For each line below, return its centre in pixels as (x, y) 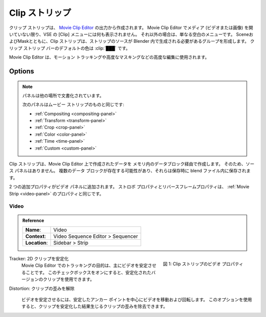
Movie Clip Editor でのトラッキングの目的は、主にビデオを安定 (84, 265)
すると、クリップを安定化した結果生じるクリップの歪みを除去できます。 (95, 306)
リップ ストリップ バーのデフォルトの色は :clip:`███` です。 (70, 48)
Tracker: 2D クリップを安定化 (39, 258)
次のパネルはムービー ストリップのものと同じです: (73, 105)
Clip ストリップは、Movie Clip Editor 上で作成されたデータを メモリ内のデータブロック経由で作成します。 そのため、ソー (132, 164)
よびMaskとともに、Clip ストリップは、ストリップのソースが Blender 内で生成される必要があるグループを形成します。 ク (132, 41)
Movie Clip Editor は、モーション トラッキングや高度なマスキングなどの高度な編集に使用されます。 (109, 57)
